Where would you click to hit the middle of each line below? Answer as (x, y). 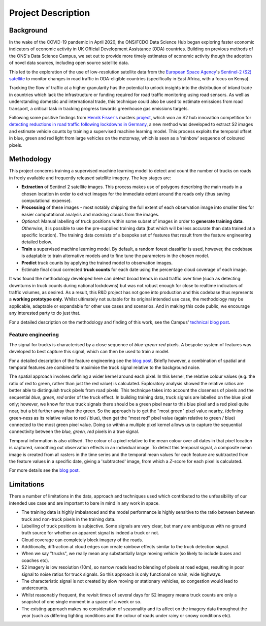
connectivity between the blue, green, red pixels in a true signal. (74, 431)
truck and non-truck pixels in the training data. (68, 519)
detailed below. (37, 242)
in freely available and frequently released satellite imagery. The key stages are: (90, 178)
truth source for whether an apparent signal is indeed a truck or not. (90, 533)
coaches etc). (35, 560)
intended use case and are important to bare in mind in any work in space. (84, 503)
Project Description (50, 13)
